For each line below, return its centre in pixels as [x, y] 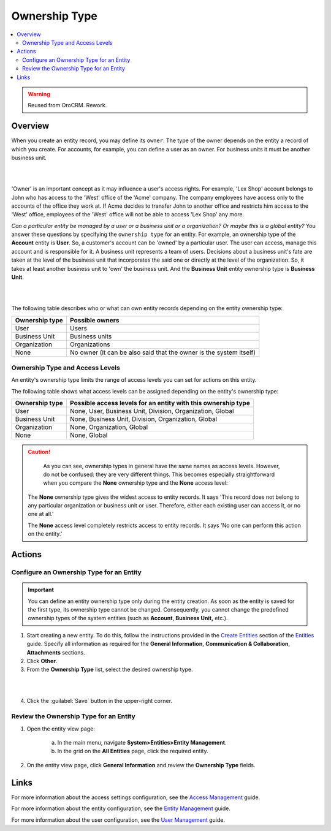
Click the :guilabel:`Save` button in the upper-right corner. [100, 700]
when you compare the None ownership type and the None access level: [135, 483]
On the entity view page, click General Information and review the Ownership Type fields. [141, 765]
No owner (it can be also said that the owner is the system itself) [163, 352]
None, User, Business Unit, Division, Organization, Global [152, 411]
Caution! [39, 452]
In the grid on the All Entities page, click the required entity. [133, 751]
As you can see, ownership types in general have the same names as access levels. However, [162, 466]
